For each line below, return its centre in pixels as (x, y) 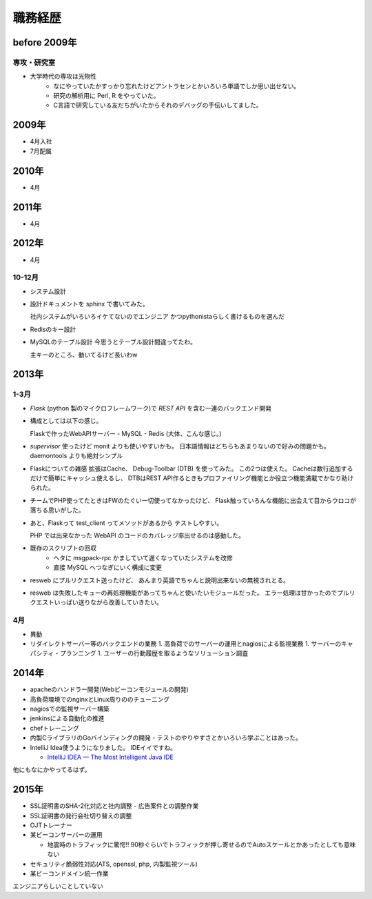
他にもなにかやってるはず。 (52, 770)
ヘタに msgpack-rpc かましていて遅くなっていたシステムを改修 (143, 557)
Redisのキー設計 (53, 329)
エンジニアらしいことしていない (58, 886)
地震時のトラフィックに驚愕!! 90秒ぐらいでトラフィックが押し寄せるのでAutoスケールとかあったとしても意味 (201, 844)
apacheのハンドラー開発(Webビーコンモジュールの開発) (109, 689)
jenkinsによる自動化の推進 (67, 718)
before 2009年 (45, 42)
